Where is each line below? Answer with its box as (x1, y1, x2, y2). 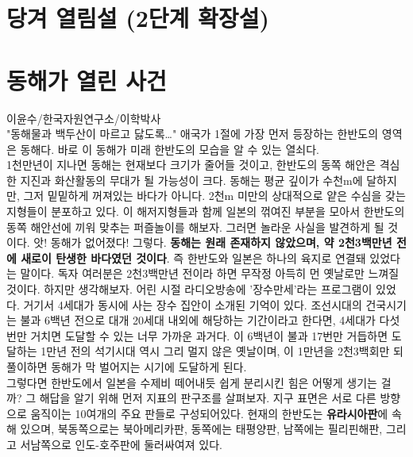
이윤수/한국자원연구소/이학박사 (6, 109, 161, 126)
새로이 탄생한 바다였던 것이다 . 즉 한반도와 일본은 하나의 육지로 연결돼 (21, 249, 366, 266)
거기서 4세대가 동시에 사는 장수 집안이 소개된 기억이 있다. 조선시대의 (23, 296, 362, 313)
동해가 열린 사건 (6, 63, 167, 96)
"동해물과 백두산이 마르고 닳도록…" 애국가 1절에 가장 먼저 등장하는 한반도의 (6, 125, 379, 142)
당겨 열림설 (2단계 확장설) (6, 2, 269, 34)
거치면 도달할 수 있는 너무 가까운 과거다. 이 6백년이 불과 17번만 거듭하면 (30, 327, 388, 344)
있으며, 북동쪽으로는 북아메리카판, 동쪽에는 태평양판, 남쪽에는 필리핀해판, (20, 421, 383, 437)
